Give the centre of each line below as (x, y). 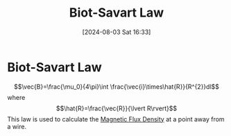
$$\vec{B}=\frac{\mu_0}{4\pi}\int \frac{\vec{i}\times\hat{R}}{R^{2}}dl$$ (117, 86)
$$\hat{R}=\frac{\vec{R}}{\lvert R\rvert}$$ (117, 108)
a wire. (17, 126)
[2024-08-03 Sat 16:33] (117, 32)
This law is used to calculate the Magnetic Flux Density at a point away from (116, 119)
